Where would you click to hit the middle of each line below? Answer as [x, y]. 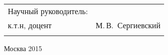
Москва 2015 [23, 48]
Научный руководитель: [48, 11]
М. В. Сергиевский [128, 25]
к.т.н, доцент [30, 25]
